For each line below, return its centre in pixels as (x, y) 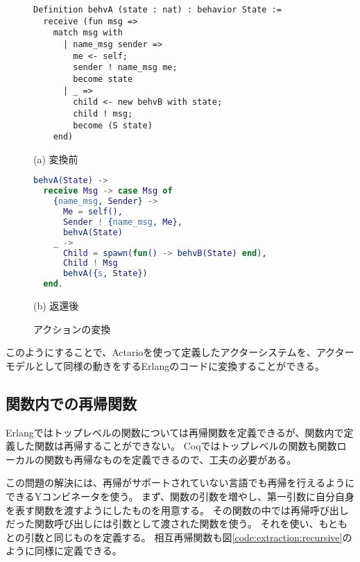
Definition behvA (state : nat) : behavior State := (157, 10)
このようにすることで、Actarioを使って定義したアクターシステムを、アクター (180, 352)
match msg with (88, 33)
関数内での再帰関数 (71, 403)
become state (103, 79)
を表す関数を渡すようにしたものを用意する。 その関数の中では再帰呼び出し (177, 510)
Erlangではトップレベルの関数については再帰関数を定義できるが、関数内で (175, 432)
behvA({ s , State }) (105, 274)
